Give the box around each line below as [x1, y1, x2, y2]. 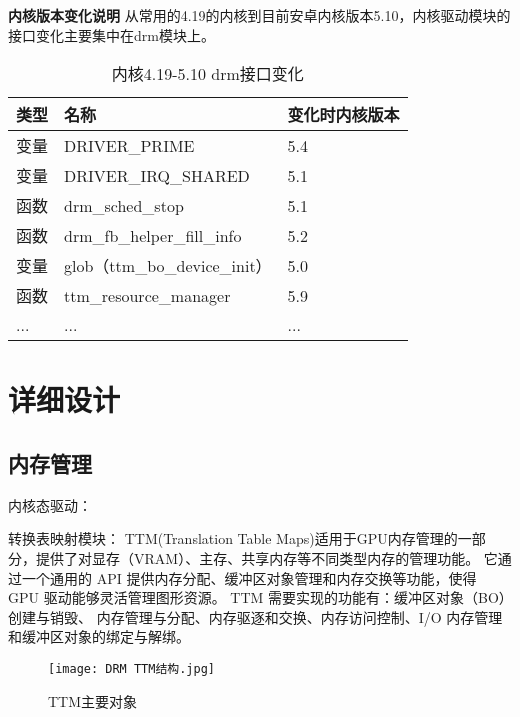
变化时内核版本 [287, 103, 400, 127]
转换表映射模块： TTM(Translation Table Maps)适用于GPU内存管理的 [8, 528, 458, 549]
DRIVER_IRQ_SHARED [64, 163, 250, 187]
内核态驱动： [8, 494, 92, 515]
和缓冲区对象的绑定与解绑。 [8, 626, 190, 647]
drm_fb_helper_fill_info [64, 223, 242, 247]
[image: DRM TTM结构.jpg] [48, 661, 215, 676]
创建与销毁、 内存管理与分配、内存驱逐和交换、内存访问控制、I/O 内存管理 [8, 606, 503, 627]
